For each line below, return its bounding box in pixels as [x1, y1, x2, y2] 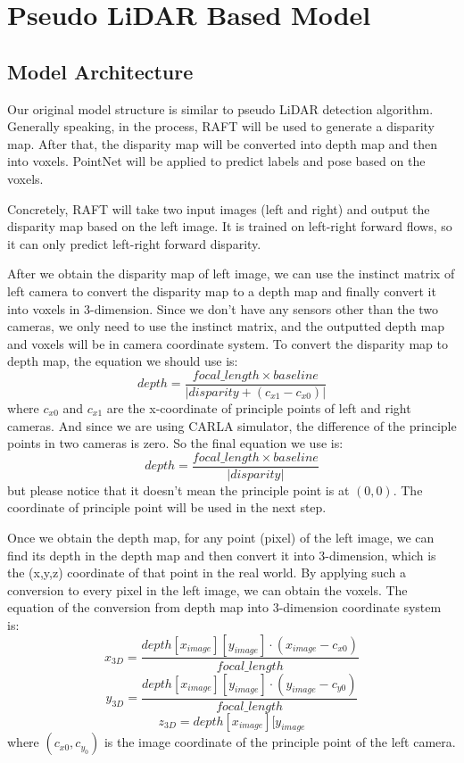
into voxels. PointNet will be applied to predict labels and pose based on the [7, 152, 426, 170]
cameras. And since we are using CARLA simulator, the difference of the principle [7, 416, 457, 435]
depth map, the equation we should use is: [7, 352, 238, 370]
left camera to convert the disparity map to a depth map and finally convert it [7, 281, 436, 300]
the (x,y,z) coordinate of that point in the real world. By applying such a [7, 563, 406, 582]
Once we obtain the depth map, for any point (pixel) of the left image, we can [7, 527, 435, 546]
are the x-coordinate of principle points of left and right [106, 398, 411, 417]
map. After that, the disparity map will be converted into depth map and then [7, 134, 438, 153]
